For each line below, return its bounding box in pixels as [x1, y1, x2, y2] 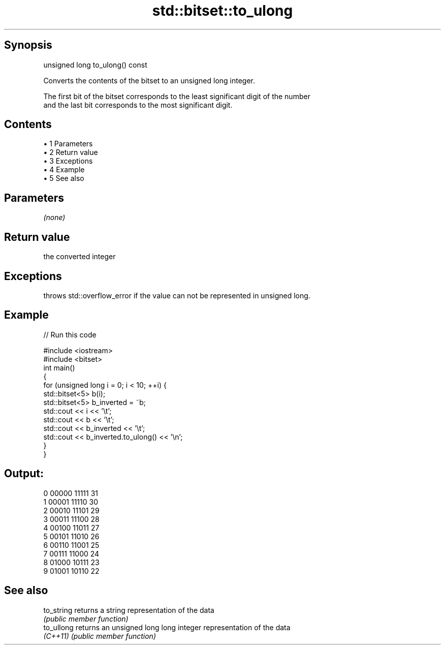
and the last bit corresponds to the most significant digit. [43, 100, 233, 109]
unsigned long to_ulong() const [43, 60, 147, 69]
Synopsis [4, 39, 52, 52]
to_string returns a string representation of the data [43, 605, 214, 614]
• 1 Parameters [43, 139, 93, 148]
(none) [43, 213, 66, 222]
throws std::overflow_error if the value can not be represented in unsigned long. [43, 291, 310, 300]
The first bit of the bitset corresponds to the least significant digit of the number [43, 91, 310, 101]
